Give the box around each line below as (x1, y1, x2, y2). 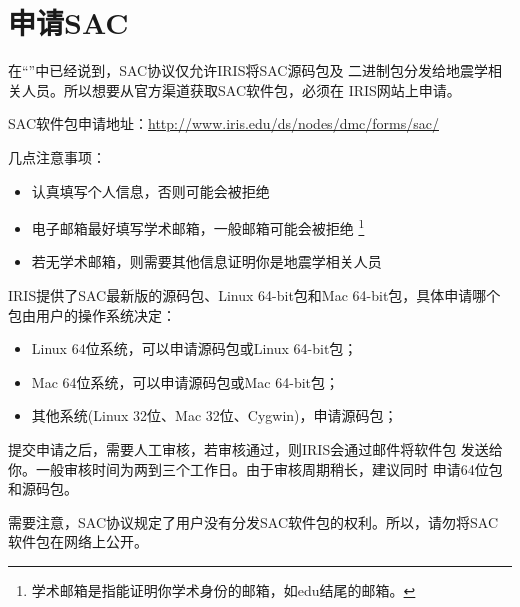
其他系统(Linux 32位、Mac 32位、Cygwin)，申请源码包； (31, 405, 398, 426)
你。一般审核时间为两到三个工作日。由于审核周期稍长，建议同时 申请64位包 (8, 458, 503, 479)
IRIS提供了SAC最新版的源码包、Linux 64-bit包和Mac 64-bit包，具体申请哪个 (8, 284, 501, 305)
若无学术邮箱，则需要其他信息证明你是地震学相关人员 (31, 251, 382, 272)
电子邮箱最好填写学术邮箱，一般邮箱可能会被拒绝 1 (31, 215, 365, 238)
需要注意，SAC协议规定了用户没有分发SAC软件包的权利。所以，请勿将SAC (8, 511, 498, 532)
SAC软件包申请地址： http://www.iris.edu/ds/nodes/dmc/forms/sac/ (8, 113, 439, 134)
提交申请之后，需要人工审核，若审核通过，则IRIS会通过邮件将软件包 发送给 (8, 438, 503, 459)
